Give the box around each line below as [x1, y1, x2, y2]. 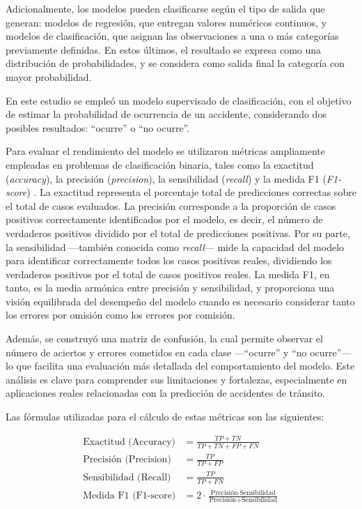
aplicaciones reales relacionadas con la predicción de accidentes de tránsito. [6, 386, 326, 400]
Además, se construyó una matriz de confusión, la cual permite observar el [6, 331, 323, 346]
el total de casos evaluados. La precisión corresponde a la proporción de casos [6, 198, 336, 213]
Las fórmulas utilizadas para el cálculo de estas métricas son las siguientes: [6, 409, 324, 424]
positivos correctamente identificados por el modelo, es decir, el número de [6, 212, 323, 227]
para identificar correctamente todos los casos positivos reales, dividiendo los [6, 253, 332, 268]
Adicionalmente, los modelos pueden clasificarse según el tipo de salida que [6, 1, 325, 15]
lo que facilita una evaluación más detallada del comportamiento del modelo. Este [6, 358, 355, 373]
